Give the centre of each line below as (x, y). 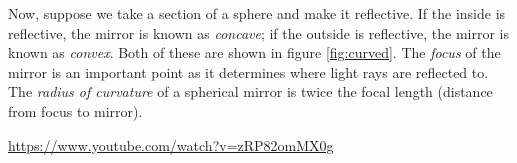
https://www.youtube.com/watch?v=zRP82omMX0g (171, 144)
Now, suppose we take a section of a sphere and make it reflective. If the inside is (257, 13)
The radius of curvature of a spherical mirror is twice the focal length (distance (250, 91)
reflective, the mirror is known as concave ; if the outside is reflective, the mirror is (259, 32)
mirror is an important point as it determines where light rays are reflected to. (248, 71)
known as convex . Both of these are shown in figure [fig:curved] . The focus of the (254, 52)
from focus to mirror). (75, 110)
